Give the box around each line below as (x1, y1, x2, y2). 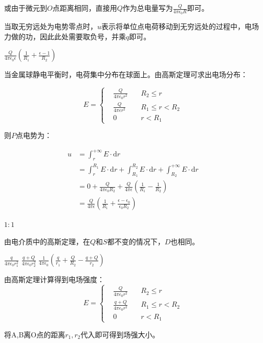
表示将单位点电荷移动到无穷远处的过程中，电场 (101, 21, 259, 32)
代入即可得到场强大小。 (80, 329, 160, 339)
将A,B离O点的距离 (4, 329, 65, 339)
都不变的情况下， (107, 236, 165, 246)
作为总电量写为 (122, 3, 173, 13)
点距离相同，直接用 (52, 3, 117, 13)
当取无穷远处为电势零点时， (4, 21, 97, 32)
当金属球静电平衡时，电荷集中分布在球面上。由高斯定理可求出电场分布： (4, 69, 248, 80)
